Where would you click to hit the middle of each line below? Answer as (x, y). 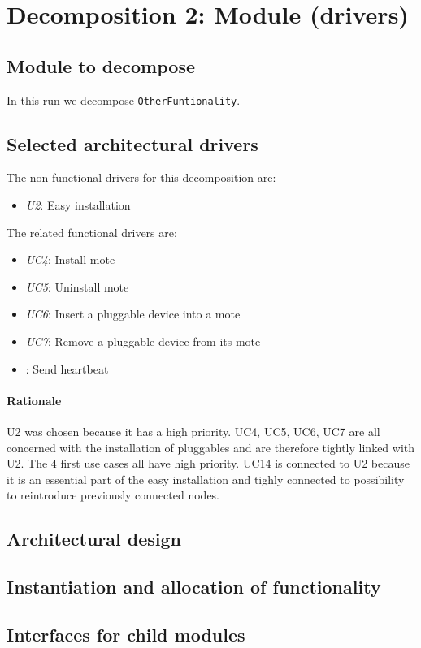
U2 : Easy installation (78, 205)
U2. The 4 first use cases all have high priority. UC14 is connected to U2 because (208, 463)
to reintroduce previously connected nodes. (113, 495)
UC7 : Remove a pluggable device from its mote (143, 341)
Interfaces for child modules (126, 634)
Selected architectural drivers (132, 143)
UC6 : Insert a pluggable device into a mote (133, 314)
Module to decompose (101, 65)
